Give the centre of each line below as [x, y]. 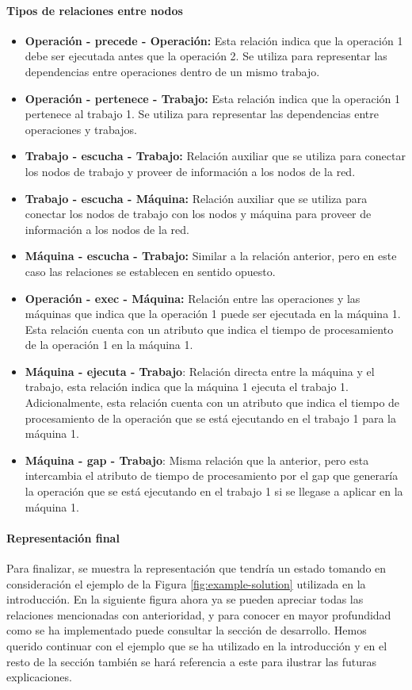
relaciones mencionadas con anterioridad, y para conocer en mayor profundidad [199, 614]
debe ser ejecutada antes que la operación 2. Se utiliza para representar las [206, 56]
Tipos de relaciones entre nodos [95, 10]
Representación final [63, 537]
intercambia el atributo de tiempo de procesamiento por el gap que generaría [212, 475]
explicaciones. [39, 677]
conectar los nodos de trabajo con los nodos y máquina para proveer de [198, 214]
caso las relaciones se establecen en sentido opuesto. [150, 271]
